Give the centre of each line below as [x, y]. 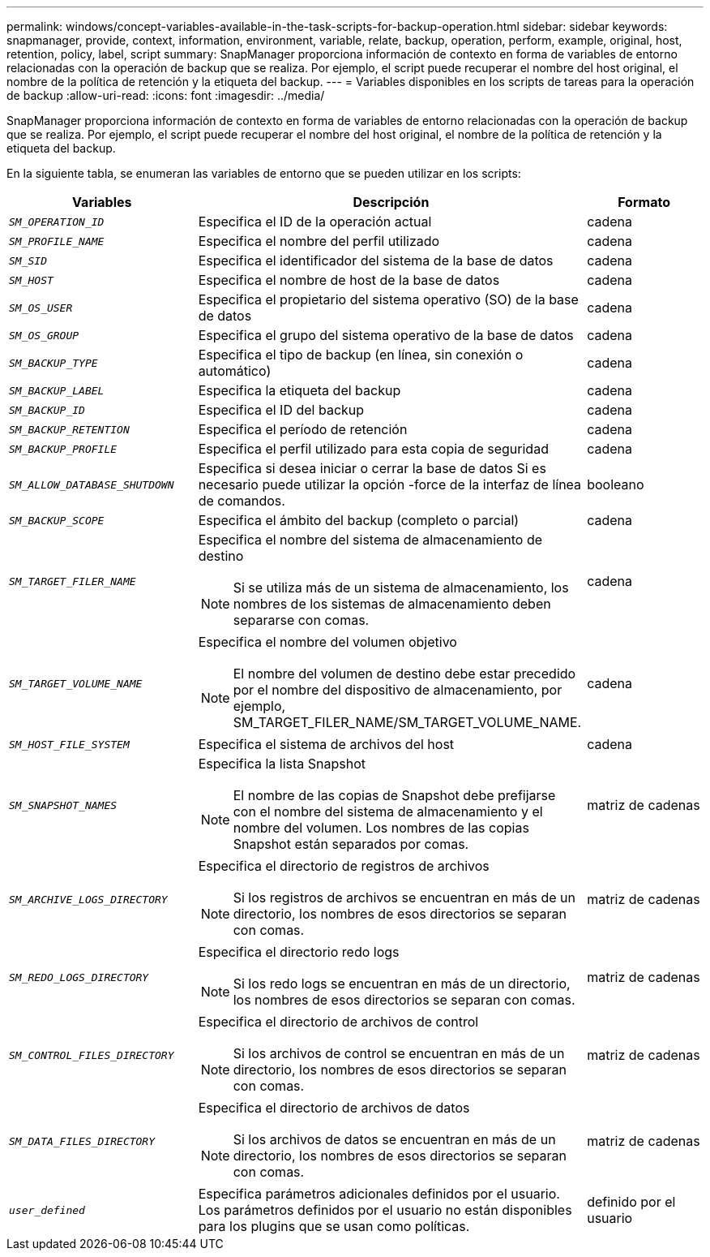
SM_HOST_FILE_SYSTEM [69, 744]
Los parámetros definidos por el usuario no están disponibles [385, 1210]
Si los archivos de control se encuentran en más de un [399, 1053]
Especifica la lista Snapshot [282, 764]
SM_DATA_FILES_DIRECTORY [82, 1141]
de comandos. [242, 501]
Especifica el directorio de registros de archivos [344, 866]
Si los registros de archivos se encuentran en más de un [404, 898]
